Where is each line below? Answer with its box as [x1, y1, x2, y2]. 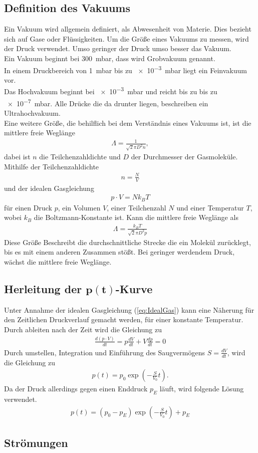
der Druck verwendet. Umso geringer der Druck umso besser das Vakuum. [4, 43, 231, 54]
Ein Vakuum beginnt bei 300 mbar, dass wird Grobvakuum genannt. [4, 53, 215, 63]
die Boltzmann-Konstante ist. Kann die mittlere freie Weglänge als [34, 212, 238, 222]
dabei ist [4, 151, 31, 162]
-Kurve [115, 281, 153, 296]
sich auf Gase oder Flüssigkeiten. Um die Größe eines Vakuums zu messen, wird [4, 33, 249, 44]
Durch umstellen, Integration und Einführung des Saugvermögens [4, 347, 205, 357]
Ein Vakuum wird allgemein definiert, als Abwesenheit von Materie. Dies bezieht [4, 24, 251, 34]
